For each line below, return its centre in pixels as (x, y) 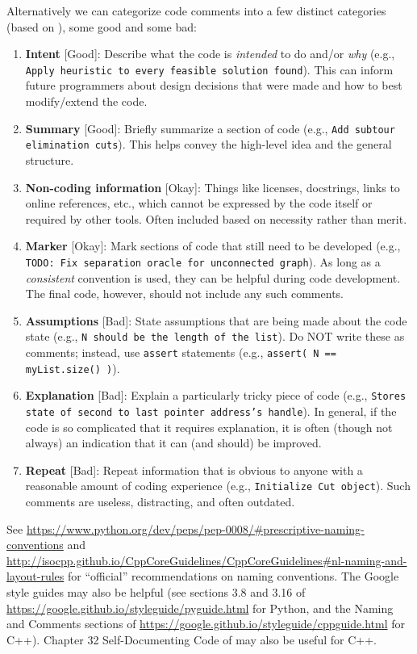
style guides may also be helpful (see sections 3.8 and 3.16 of (156, 592)
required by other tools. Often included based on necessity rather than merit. (216, 218)
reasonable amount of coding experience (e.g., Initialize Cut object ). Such (218, 486)
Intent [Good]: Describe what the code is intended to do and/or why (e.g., (210, 54)
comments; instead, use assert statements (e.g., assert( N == (181, 352)
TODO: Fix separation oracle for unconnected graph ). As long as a (203, 261)
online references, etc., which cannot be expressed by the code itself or (199, 203)
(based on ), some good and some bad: (102, 26)
